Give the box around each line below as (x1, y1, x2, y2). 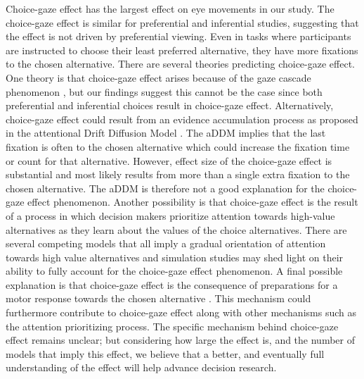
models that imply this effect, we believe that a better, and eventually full (6, 346, 325, 361)
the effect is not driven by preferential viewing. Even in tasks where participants (6, 29, 351, 44)
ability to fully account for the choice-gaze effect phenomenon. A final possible (6, 263, 343, 278)
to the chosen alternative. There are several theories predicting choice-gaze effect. (6, 56, 355, 71)
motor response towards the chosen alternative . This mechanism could (6, 291, 311, 306)
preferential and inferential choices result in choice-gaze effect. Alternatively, (6, 98, 334, 113)
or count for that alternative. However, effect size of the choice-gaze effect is (6, 153, 332, 168)
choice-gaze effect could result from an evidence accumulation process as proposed (6, 111, 358, 126)
